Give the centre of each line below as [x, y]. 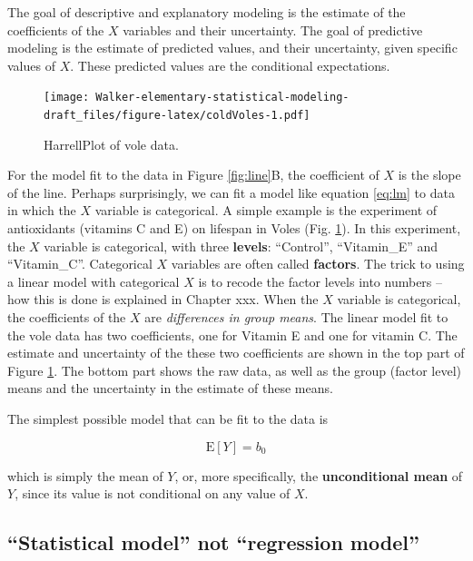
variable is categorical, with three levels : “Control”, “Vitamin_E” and [241, 246]
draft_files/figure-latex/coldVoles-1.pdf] [177, 116]
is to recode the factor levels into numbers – [320, 281]
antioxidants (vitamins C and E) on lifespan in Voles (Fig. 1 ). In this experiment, [234, 228]
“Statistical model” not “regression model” [213, 542]
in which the [42, 210]
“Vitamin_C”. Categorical [80, 264]
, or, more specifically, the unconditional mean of [319, 475]
